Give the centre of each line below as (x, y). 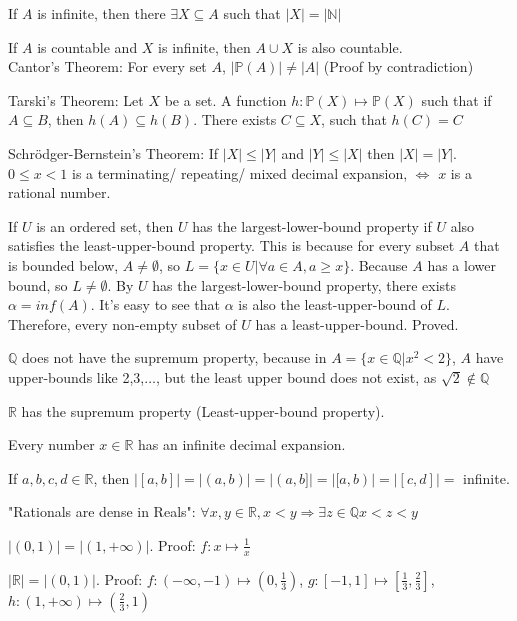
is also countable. (350, 46)
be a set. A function (225, 99)
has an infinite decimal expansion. (242, 444)
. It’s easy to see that (155, 304)
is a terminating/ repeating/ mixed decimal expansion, (239, 172)
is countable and (87, 46)
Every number (51, 444)
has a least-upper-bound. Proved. (357, 323)
